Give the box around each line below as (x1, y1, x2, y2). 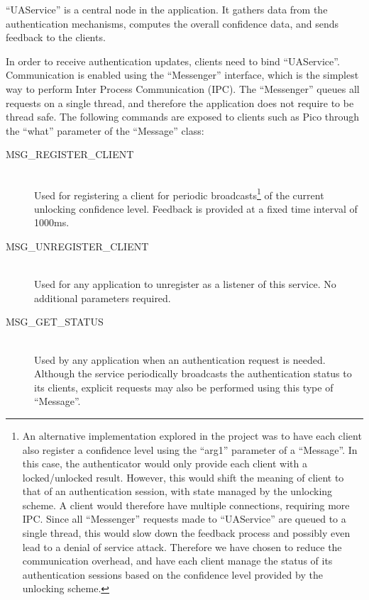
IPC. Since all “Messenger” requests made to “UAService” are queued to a (22, 511, 346, 526)
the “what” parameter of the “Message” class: (6, 123, 204, 138)
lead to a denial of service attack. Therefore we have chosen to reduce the (22, 539, 342, 554)
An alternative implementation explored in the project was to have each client (22, 428, 362, 443)
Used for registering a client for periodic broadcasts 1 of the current (34, 185, 324, 202)
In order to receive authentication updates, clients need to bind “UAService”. (6, 53, 340, 68)
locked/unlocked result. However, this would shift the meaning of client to (22, 470, 344, 484)
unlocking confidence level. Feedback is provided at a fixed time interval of (34, 201, 358, 216)
